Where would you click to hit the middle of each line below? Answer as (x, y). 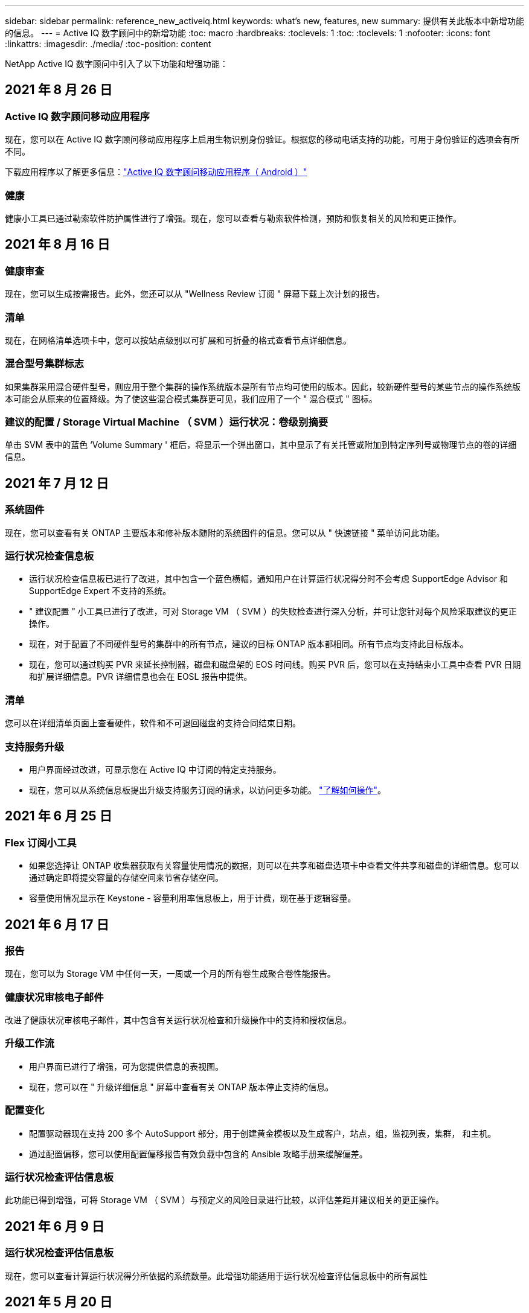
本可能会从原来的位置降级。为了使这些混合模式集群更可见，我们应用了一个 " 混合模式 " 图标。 (191, 398)
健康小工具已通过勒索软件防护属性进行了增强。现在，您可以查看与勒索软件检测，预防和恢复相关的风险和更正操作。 (233, 218)
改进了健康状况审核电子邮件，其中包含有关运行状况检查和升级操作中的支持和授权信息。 (178, 1020)
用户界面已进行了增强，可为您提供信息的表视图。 (126, 1066)
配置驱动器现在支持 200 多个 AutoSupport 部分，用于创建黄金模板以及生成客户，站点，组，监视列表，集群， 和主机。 (263, 1133)
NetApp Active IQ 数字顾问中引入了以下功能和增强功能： (117, 64)
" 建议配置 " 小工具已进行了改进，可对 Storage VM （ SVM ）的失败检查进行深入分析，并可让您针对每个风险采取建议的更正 (273, 612)
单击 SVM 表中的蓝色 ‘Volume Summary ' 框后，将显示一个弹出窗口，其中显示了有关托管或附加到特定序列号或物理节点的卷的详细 (261, 445)
